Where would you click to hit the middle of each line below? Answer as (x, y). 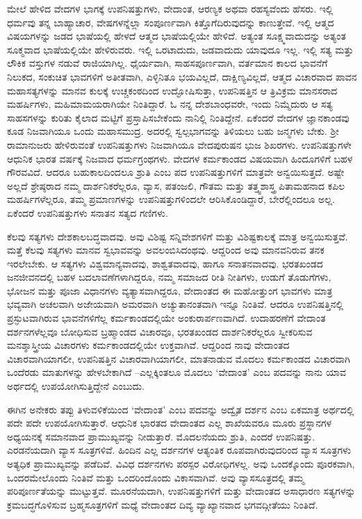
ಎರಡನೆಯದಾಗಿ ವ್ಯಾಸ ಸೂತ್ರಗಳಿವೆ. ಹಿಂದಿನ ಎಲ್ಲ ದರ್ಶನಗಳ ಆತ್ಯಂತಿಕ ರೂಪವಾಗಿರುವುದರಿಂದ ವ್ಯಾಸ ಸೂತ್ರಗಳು (179, 450)
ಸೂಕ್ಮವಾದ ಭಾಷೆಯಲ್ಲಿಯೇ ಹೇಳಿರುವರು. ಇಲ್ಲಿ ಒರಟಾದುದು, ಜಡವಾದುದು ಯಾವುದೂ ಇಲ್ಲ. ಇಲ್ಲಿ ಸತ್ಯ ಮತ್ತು (180, 49)
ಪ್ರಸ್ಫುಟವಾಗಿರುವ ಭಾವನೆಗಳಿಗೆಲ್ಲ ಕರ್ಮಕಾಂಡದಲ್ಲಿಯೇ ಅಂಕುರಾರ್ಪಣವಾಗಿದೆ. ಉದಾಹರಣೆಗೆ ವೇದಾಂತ (166, 318)
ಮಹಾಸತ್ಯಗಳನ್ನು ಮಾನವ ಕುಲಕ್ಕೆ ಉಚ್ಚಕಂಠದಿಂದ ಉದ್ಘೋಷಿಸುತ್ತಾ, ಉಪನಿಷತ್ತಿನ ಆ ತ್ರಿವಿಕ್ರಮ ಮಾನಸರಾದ (172, 90)
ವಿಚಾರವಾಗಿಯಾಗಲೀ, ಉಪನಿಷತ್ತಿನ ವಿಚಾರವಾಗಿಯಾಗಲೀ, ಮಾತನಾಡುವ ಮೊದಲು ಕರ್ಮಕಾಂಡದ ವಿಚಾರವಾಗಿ (179, 358)
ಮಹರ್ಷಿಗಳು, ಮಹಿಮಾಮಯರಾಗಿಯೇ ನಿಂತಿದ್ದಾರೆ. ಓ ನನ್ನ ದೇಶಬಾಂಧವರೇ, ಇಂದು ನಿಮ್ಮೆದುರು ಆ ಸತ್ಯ (170, 104)
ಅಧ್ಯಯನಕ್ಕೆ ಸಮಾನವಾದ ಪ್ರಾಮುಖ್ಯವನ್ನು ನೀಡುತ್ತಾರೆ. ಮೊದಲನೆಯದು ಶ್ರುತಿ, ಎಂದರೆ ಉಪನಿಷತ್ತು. (161, 436)
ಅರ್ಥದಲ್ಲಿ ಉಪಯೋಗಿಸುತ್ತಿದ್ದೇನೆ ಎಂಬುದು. (76, 386)
